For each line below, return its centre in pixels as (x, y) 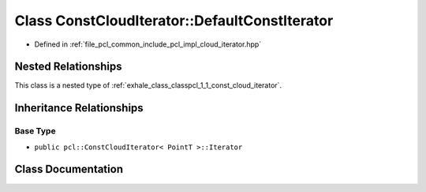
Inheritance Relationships (79, 108)
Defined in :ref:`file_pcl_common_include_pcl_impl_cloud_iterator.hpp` (148, 44)
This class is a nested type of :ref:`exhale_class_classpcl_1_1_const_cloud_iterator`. (148, 85)
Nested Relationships (68, 67)
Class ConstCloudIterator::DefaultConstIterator (174, 21)
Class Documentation (69, 169)
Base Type (35, 131)
